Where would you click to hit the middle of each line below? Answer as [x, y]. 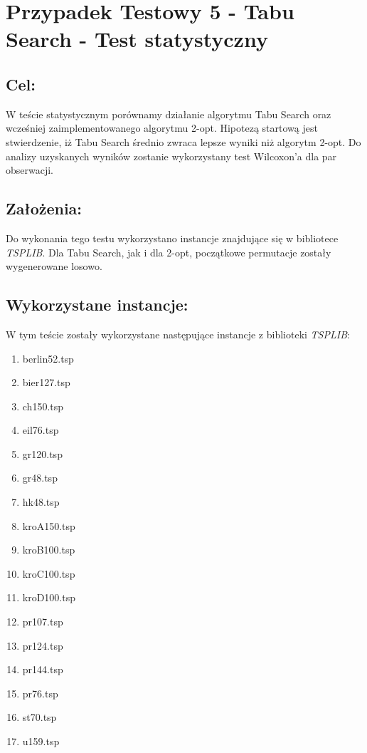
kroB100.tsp [49, 550]
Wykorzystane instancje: [97, 305]
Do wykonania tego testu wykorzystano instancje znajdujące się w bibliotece [172, 238]
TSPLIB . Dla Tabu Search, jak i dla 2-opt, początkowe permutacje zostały [169, 252]
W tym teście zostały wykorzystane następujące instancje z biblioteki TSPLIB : [178, 334]
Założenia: [44, 208]
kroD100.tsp [49, 597]
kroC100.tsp [49, 573]
